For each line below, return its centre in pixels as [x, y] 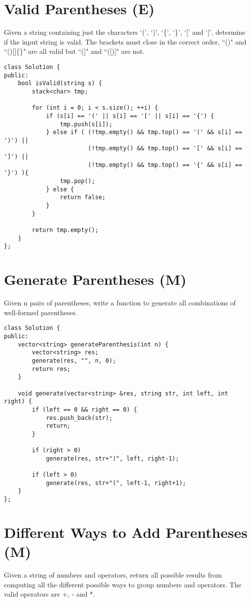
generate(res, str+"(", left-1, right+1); [116, 483]
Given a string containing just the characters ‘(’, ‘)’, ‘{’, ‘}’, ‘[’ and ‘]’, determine [125, 32]
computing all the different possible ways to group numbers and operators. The [123, 584]
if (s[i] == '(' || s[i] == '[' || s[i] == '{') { [130, 116]
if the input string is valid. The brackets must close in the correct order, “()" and [125, 41]
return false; [83, 197]
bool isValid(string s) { [60, 83]
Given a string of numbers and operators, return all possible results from [113, 575]
